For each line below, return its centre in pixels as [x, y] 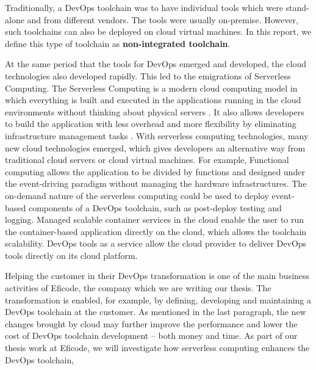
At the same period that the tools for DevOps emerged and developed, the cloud [156, 64]
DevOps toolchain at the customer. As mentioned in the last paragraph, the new [156, 312]
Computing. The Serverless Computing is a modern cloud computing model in [151, 88]
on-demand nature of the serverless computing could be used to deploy [137, 195]
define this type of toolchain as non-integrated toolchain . [118, 43]
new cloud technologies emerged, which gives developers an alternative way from [155, 147]
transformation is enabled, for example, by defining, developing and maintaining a [158, 299]
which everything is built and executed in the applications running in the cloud [153, 100]
